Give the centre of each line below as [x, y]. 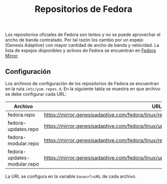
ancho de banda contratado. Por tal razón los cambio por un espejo [74, 40]
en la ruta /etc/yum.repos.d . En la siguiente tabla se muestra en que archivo [83, 89]
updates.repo [23, 129]
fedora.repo [21, 115]
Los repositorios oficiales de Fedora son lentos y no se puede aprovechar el [83, 35]
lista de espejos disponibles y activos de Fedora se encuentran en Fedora [81, 50]
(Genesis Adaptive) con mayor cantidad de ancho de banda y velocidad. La [82, 45]
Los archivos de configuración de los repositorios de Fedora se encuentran [82, 84]
